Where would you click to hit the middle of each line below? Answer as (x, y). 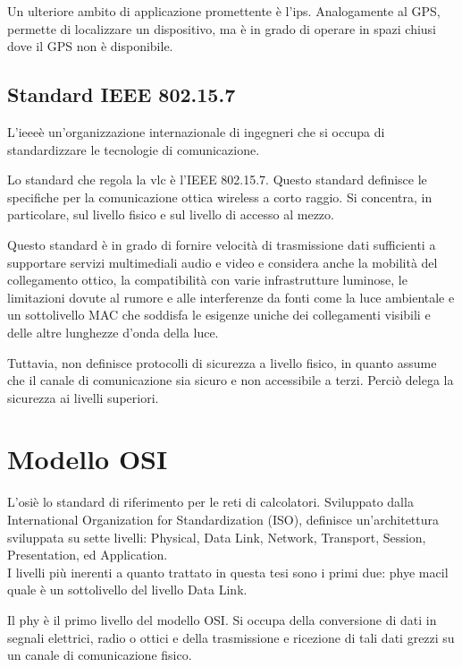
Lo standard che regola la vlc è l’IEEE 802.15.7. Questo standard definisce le (217, 180)
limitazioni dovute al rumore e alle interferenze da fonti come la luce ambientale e (231, 297)
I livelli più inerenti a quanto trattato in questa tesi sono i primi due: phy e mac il (228, 572)
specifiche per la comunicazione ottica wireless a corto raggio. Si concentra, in (220, 197)
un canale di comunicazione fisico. (100, 655)
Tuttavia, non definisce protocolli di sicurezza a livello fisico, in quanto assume (222, 362)
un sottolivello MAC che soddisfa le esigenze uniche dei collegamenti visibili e (219, 315)
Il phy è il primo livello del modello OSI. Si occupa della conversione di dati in (222, 619)
